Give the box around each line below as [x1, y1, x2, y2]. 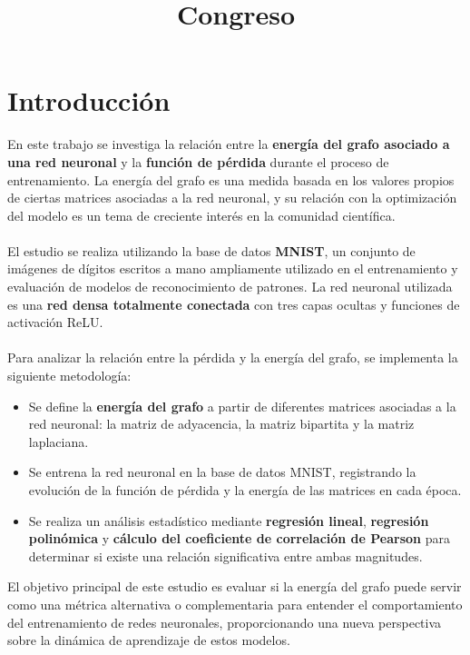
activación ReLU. [7, 313, 103, 332]
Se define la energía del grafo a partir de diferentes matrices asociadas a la [28, 396, 456, 415]
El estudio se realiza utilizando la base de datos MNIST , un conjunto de [7, 241, 416, 260]
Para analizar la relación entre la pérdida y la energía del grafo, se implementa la [7, 348, 458, 367]
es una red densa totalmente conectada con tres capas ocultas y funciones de [7, 294, 460, 313]
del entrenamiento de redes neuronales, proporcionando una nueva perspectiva [7, 612, 442, 631]
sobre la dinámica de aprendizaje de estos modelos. [7, 630, 290, 650]
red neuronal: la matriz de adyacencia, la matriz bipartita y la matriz [28, 414, 415, 433]
